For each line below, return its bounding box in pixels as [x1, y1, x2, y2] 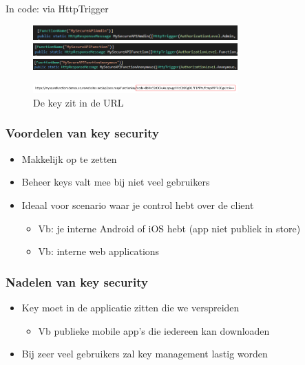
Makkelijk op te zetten [21, 151, 117, 166]
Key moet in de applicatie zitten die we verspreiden [21, 300, 240, 314]
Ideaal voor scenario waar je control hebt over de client [21, 197, 254, 212]
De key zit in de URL [33, 95, 124, 109]
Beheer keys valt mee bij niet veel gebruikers [21, 175, 210, 189]
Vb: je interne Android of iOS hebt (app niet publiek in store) [38, 221, 301, 235]
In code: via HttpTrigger [6, 1, 109, 15]
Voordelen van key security [6, 124, 159, 142]
